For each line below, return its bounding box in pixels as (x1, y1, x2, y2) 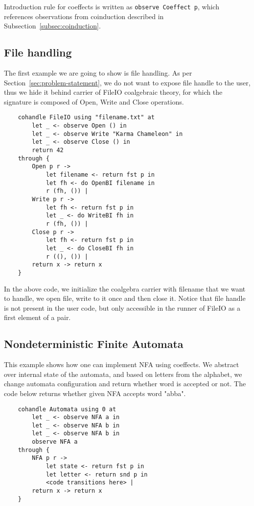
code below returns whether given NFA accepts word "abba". (4, 388, 186, 398)
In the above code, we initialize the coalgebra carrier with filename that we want (4, 283, 246, 293)
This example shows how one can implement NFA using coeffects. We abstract (4, 359, 239, 370)
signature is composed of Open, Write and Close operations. (4, 96, 184, 107)
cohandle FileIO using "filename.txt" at (18, 114, 155, 121)
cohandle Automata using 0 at (18, 405, 116, 413)
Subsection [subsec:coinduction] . (4, 21, 101, 31)
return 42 (32, 147, 64, 154)
